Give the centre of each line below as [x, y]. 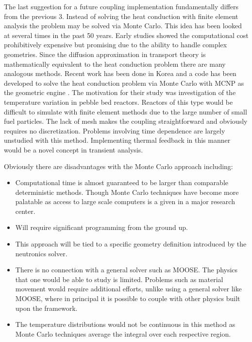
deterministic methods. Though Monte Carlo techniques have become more [127, 192]
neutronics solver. [41, 253]
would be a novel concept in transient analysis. [74, 149]
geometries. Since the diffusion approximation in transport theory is [105, 54]
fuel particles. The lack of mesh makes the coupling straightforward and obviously [126, 121]
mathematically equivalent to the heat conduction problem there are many [115, 64]
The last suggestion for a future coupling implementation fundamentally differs [121, 6]
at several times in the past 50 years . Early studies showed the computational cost [126, 35]
